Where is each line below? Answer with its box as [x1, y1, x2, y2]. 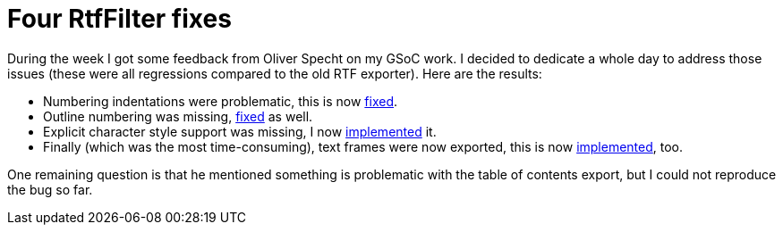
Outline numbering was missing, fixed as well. [43, 108, 313, 124]
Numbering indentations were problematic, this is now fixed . [43, 93, 398, 109]
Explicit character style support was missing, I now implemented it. [43, 123, 437, 139]
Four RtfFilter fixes [7, 4, 232, 34]
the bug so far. [7, 181, 93, 197]
